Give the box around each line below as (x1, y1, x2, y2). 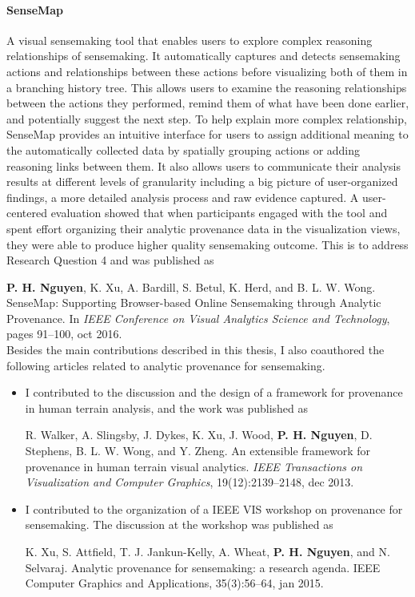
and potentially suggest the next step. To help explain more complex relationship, (6, 110, 407, 127)
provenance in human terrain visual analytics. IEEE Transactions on (25, 458, 363, 474)
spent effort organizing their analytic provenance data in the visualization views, (6, 220, 401, 236)
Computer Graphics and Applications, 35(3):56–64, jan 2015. (25, 575, 324, 591)
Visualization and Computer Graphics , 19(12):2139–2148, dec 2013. (25, 474, 354, 490)
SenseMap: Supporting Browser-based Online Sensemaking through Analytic (6, 294, 381, 311)
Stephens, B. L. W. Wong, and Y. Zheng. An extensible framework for (25, 442, 370, 459)
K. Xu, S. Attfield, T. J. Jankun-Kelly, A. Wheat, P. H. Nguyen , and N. (25, 543, 390, 560)
